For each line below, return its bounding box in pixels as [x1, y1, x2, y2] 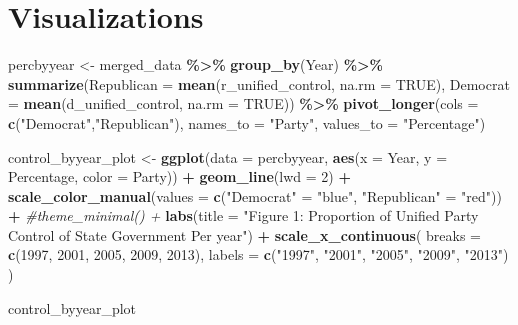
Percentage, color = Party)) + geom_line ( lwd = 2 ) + [8, 166, 351, 187]
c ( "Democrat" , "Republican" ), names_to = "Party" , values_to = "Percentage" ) [8, 112, 486, 133]
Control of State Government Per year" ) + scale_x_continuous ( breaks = [8, 224, 482, 245]
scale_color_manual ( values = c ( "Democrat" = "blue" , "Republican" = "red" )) [8, 185, 502, 206]
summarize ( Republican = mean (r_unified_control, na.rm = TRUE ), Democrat [8, 73, 510, 94]
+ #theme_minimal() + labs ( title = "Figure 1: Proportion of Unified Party [8, 205, 479, 226]
